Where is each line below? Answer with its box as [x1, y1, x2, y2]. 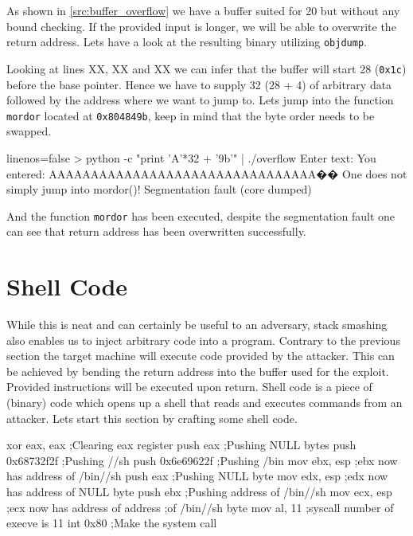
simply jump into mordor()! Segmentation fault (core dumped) [6, 181, 312, 198]
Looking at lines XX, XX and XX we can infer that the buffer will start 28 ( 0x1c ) [6, 60, 407, 76]
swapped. [6, 123, 52, 139]
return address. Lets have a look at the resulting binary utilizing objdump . [6, 33, 367, 50]
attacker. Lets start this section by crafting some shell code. [6, 409, 298, 426]
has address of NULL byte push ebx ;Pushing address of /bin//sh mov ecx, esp [6, 483, 392, 500]
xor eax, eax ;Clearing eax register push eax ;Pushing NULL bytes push [6, 436, 357, 453]
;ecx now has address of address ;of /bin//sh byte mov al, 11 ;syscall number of [6, 499, 394, 515]
